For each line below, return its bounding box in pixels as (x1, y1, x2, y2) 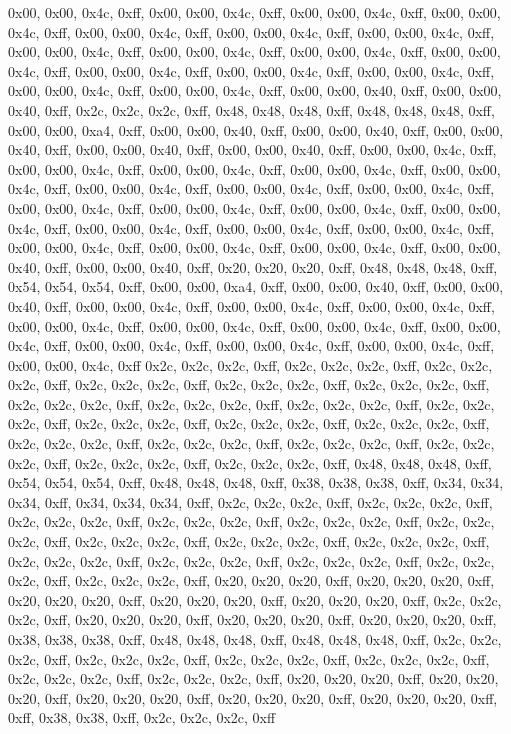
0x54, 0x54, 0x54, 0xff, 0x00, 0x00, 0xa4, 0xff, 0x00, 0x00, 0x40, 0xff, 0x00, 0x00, (8, 276, 504, 297)
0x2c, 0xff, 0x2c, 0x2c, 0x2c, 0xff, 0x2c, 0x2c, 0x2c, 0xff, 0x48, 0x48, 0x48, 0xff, (8, 452, 492, 473)
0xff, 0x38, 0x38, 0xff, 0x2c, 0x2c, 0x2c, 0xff (8, 707, 276, 728)
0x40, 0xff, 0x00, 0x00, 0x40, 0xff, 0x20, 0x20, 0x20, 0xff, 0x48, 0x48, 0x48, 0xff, (8, 256, 498, 277)
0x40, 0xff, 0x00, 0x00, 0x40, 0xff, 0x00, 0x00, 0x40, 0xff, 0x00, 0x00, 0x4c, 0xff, (8, 139, 497, 160)
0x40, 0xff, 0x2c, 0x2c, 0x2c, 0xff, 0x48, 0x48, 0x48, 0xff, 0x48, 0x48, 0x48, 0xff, (8, 99, 495, 120)
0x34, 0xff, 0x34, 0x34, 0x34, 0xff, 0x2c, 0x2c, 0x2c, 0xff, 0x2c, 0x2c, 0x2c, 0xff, (8, 491, 493, 512)
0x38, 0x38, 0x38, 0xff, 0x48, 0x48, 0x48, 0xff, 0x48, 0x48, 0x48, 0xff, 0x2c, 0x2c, (8, 629, 502, 649)
